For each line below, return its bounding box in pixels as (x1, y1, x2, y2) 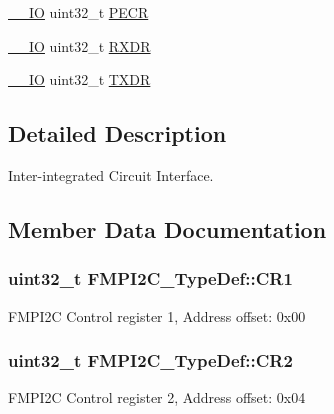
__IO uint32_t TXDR (8, 69, 151, 90)
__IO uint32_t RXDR (8, 35, 151, 56)
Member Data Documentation (8, 213, 327, 244)
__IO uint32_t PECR (8, 2, 149, 22)
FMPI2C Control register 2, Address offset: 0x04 (8, 387, 306, 408)
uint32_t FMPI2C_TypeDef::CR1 (8, 266, 293, 291)
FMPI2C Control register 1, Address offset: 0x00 (8, 305, 306, 326)
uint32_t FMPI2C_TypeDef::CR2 (8, 348, 293, 373)
